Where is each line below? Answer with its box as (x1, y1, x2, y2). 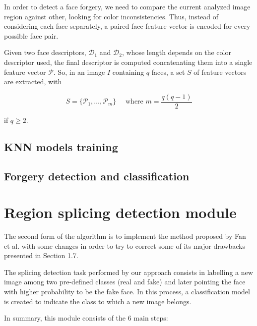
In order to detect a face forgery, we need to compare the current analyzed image (4, 1, 251, 11)
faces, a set (151, 66, 185, 77)
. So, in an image (53, 66, 105, 77)
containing (112, 66, 144, 77)
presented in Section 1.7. (4, 250, 78, 261)
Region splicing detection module (4, 202, 237, 222)
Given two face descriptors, (4, 47, 86, 57)
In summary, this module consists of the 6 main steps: (4, 313, 168, 323)
